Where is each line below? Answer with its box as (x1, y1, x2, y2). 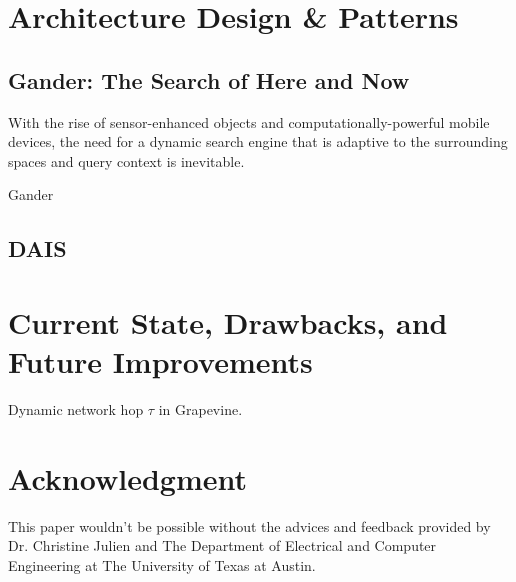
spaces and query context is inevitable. (8, 150, 245, 171)
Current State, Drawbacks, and (8, 301, 448, 342)
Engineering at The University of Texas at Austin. (8, 554, 316, 575)
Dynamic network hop (8, 399, 144, 420)
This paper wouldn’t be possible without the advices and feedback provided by (8, 515, 491, 536)
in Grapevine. (158, 399, 243, 420)
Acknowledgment (8, 457, 247, 498)
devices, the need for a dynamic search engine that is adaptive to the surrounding (8, 131, 508, 152)
